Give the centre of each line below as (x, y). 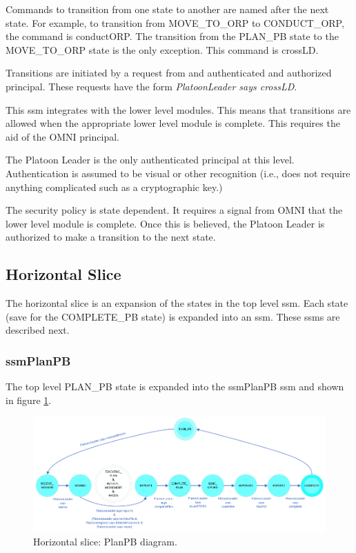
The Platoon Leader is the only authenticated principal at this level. (150, 160)
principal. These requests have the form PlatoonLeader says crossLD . (151, 86)
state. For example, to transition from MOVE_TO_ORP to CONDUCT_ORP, (175, 22)
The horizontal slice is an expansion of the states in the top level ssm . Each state (177, 303)
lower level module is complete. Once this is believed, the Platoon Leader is (165, 223)
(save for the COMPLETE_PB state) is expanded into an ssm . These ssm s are (173, 316)
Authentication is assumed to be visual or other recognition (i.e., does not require (178, 173)
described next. (38, 330)
